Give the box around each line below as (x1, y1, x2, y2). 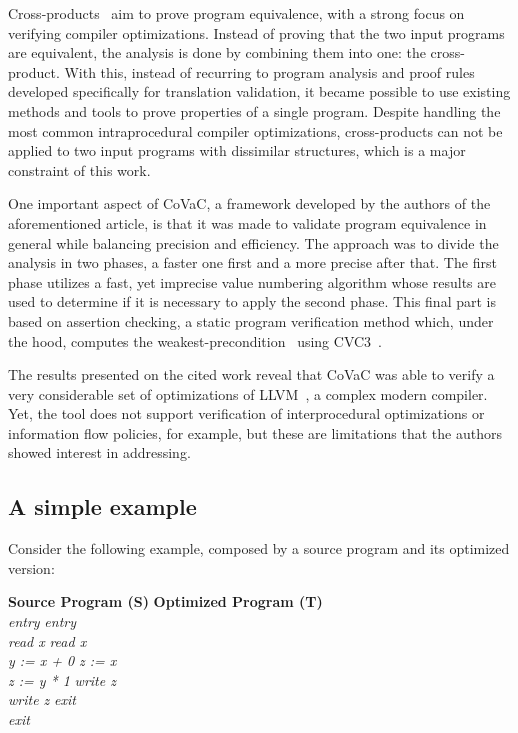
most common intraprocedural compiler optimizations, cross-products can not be (8, 120, 503, 141)
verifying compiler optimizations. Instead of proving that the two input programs (8, 22, 505, 43)
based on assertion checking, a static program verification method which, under (8, 310, 494, 331)
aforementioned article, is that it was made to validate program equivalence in (8, 212, 487, 233)
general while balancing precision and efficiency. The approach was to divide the (8, 232, 499, 253)
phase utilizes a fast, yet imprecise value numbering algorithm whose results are (8, 271, 496, 292)
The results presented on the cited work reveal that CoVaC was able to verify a (8, 364, 495, 385)
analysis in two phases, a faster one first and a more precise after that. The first (8, 252, 497, 273)
